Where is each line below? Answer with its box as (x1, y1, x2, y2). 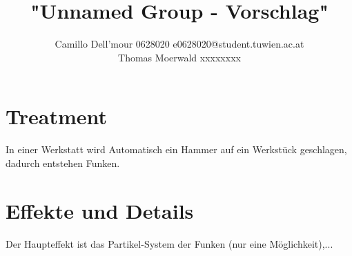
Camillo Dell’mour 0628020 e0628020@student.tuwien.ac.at (55, 37, 304, 51)
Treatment (6, 102, 108, 130)
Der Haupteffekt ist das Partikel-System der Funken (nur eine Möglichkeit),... (6, 236, 333, 250)
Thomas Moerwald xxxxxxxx (118, 50, 241, 64)
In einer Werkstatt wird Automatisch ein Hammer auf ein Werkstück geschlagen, (6, 142, 347, 157)
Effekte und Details (6, 196, 194, 224)
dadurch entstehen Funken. (6, 155, 120, 170)
